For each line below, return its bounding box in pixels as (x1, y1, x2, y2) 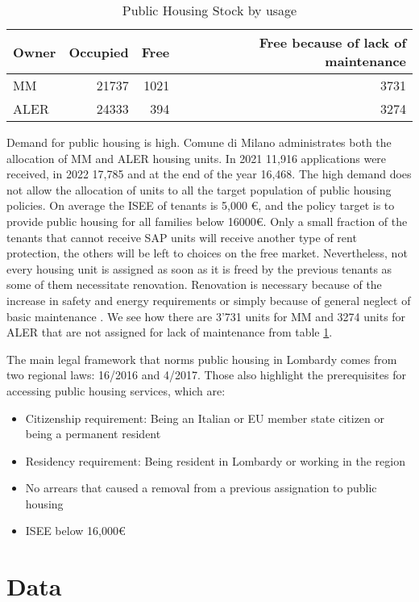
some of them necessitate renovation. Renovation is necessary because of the (6, 276, 382, 293)
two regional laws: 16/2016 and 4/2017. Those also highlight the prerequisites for (6, 366, 406, 383)
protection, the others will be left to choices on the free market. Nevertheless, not (6, 245, 408, 261)
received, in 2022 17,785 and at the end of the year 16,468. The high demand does (6, 165, 412, 182)
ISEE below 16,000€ (25, 522, 126, 539)
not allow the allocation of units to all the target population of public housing (6, 181, 392, 198)
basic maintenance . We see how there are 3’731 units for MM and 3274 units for (6, 307, 406, 324)
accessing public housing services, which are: (6, 382, 226, 399)
